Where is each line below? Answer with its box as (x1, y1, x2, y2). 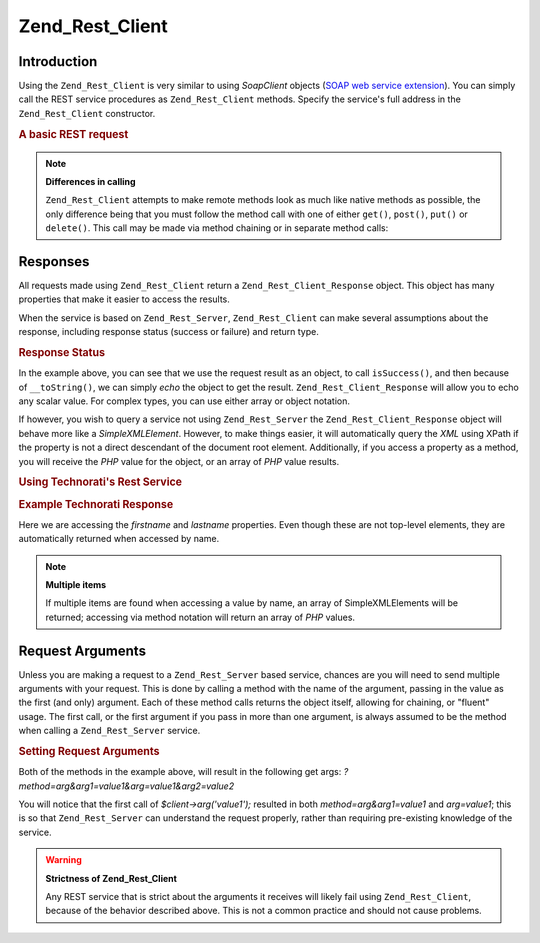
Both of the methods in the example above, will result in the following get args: (18, 766, 342, 778)
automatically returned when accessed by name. (18, 533, 220, 545)
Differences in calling (45, 175, 136, 187)
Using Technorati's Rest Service (18, 475, 183, 489)
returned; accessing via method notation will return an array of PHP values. (45, 611, 355, 623)
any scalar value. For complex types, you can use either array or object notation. (18, 395, 350, 407)
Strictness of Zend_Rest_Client (45, 872, 177, 884)
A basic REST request (18, 127, 129, 141)
